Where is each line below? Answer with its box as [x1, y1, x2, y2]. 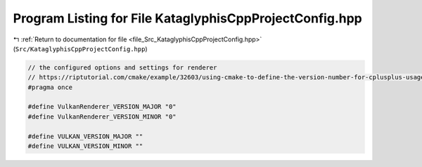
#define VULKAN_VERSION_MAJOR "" [27, 132, 143, 140]
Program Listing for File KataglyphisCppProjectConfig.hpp [13, 11, 362, 26]
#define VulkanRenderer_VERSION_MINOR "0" [27, 112, 177, 121]
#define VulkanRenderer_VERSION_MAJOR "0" [27, 102, 177, 111]
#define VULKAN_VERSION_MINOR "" [27, 142, 143, 150]
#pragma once [27, 83, 73, 91]
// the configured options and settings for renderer [27, 63, 217, 72]
